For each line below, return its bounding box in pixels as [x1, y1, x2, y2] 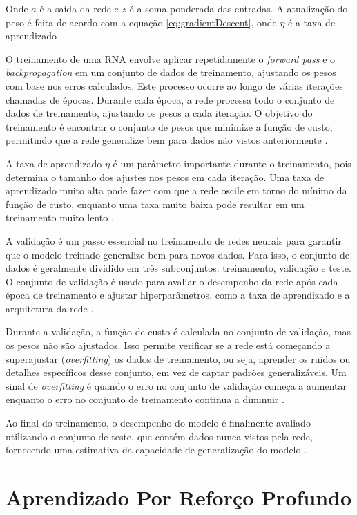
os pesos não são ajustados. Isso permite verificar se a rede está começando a [6, 338, 331, 353]
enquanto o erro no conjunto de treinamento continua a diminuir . [6, 392, 284, 406]
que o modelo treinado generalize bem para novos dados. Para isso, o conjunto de [6, 247, 350, 261]
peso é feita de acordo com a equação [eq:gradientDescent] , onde [6, 15, 277, 29]
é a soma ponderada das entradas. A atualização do [129, 1, 348, 15]
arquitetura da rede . [6, 301, 94, 315]
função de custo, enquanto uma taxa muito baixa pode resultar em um [6, 196, 305, 211]
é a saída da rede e [39, 1, 119, 15]
